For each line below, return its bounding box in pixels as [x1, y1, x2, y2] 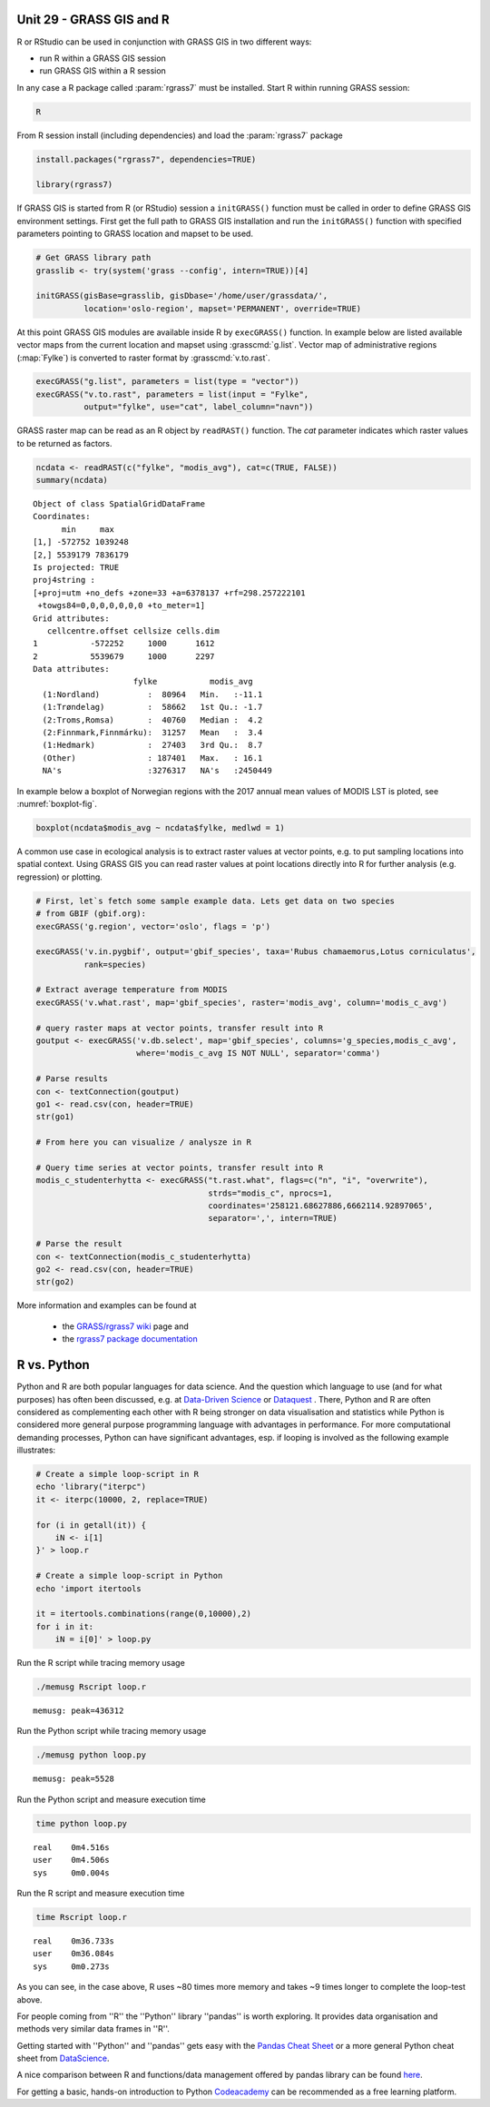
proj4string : [33, 575, 95, 586]
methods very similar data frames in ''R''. [16, 2023, 170, 2034]
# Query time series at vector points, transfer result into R [35, 1162, 324, 1173]
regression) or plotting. [16, 871, 103, 882]
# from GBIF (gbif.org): [35, 909, 147, 919]
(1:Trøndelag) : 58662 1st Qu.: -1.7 [42, 702, 263, 713]
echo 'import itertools [35, 1583, 142, 1593]
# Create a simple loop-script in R [35, 1469, 200, 1480]
